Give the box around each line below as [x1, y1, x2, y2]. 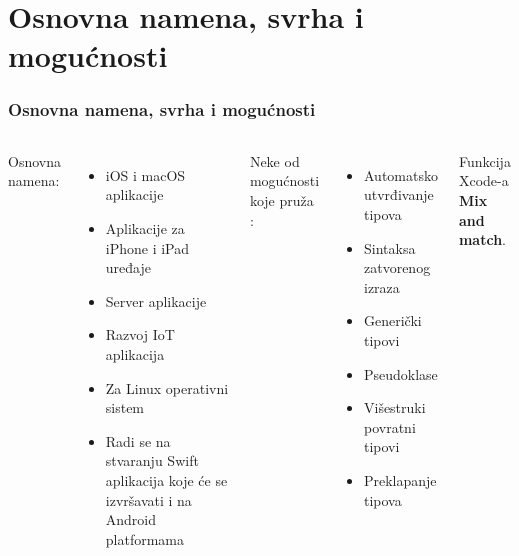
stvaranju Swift [105, 450, 199, 471]
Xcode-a [458, 170, 509, 191]
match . [458, 229, 507, 250]
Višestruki [363, 397, 426, 418]
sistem [105, 397, 145, 418]
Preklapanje [363, 469, 437, 490]
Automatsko [363, 164, 438, 185]
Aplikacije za [105, 217, 185, 238]
